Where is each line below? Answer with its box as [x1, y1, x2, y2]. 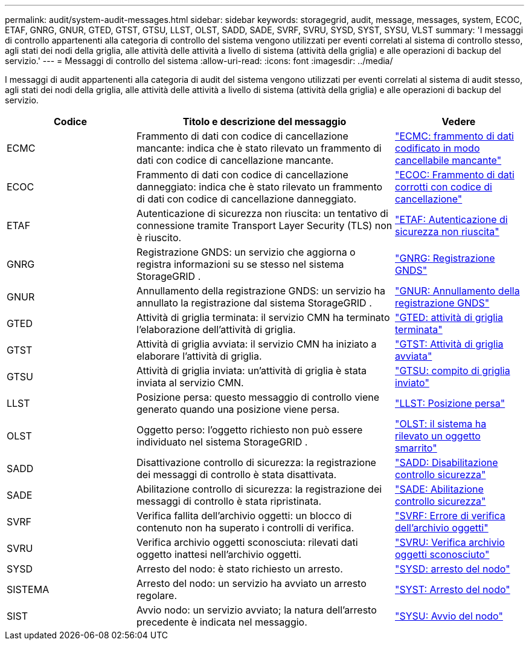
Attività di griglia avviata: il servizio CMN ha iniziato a [136, 338, 377, 350]
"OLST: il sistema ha [395, 418, 487, 430]
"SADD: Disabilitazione [395, 456, 498, 468]
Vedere [441, 115, 476, 128]
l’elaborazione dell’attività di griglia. [136, 323, 296, 335]
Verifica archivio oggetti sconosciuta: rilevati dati [136, 536, 358, 548]
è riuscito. [136, 232, 182, 244]
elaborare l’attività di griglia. [136, 350, 262, 362]
